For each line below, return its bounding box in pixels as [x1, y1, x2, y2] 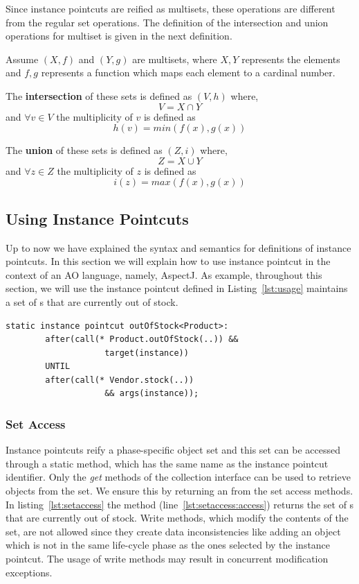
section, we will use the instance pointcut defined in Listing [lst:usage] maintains [6, 281, 348, 295]
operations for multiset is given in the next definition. [6, 28, 232, 43]
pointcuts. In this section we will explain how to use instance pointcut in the [6, 254, 331, 268]
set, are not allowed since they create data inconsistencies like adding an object [6, 524, 341, 538]
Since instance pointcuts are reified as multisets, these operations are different [6, 1, 335, 15]
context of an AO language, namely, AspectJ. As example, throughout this [6, 267, 322, 282]
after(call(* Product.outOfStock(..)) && [45, 334, 239, 345]
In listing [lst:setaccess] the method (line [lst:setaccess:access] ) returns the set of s [6, 497, 354, 511]
